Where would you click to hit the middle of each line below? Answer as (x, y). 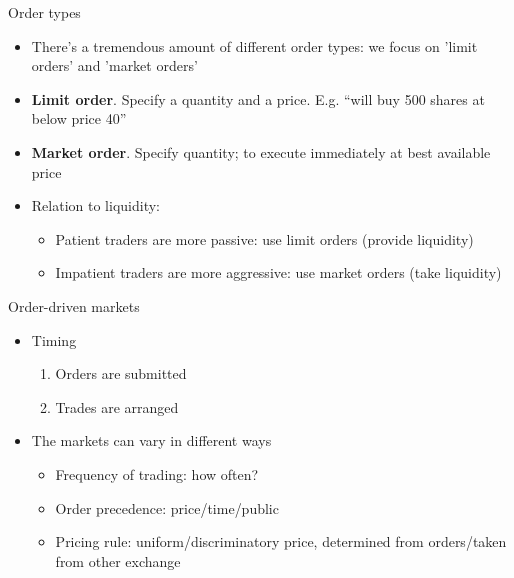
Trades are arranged (117, 406)
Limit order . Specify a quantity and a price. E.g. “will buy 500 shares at (258, 98)
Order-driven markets (74, 305)
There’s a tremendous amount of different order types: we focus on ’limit (254, 45)
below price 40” (79, 118)
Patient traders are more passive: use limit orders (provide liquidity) (264, 238)
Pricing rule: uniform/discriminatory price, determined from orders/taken (281, 541)
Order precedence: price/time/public (167, 507)
